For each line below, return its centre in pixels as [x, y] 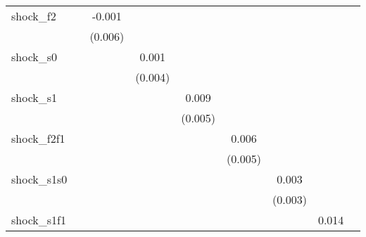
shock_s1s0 [39, 179]
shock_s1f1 [39, 220]
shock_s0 [34, 57]
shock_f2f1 [38, 138]
